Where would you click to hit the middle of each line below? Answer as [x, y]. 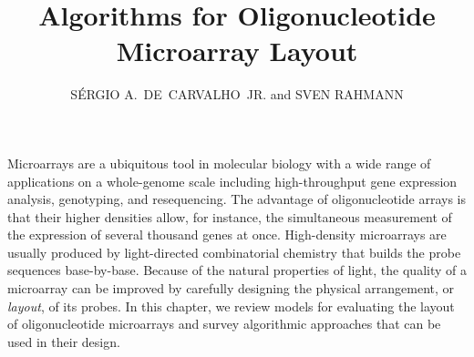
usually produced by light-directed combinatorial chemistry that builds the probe [234, 252]
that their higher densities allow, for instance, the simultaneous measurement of [230, 216]
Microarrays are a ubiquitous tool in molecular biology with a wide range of [219, 163]
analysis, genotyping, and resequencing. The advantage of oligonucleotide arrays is [237, 199]
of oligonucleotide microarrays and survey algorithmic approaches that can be [224, 324]
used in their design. [64, 341]
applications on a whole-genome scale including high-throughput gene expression [232, 181]
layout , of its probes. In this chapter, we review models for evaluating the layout [231, 306]
